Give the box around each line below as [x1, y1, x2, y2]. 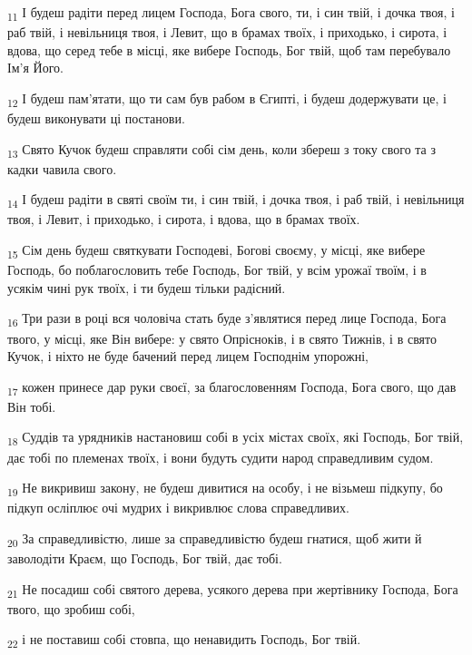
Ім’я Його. [7, 58, 64, 77]
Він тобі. [7, 396, 56, 415]
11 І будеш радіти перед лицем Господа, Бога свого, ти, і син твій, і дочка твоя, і [7, 3, 455, 24]
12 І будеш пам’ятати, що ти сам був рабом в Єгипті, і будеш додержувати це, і [7, 88, 447, 110]
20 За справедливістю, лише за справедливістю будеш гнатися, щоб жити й [7, 528, 422, 550]
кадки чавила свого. [7, 159, 117, 178]
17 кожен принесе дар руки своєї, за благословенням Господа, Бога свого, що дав [7, 376, 457, 398]
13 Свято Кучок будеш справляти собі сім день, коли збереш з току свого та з [7, 139, 436, 161]
